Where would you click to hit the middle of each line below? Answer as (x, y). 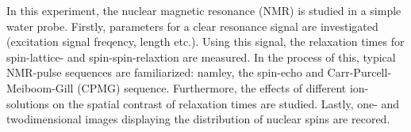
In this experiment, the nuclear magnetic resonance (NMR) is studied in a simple (204, 10)
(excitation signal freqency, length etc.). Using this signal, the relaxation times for (205, 41)
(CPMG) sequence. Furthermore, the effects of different (212, 87)
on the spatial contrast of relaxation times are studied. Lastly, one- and (226, 103)
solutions (28, 103)
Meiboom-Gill (40, 87)
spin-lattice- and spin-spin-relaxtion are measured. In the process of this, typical (201, 57)
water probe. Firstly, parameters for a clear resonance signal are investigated (192, 26)
